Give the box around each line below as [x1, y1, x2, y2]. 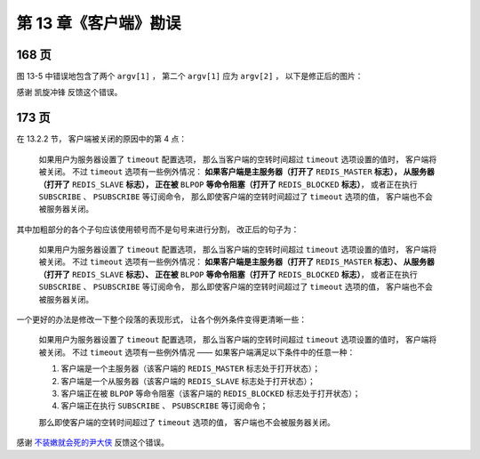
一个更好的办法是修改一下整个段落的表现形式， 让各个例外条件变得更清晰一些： [16, 314, 307, 325]
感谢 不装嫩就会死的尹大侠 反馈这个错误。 [16, 437, 169, 448]
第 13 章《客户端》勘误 [16, 13, 181, 33]
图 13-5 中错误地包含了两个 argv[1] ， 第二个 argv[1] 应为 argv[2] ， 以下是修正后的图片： [16, 71, 364, 82]
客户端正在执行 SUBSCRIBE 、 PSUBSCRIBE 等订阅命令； [60, 400, 268, 411]
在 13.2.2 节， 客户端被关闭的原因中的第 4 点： [16, 133, 187, 144]
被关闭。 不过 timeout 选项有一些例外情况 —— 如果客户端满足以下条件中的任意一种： [38, 347, 356, 358]
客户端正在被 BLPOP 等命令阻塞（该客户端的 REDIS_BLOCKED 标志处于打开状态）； [60, 388, 361, 399]
